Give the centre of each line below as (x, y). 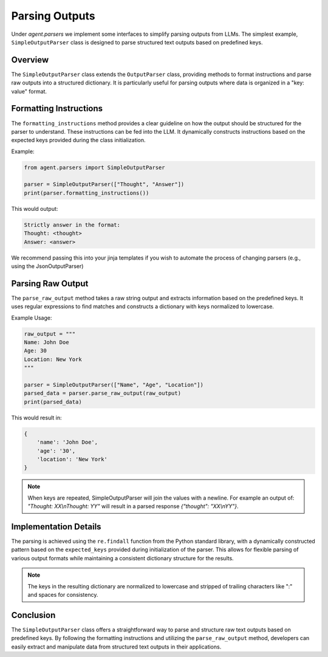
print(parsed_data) (53, 402)
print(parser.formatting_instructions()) (87, 193)
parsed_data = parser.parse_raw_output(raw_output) (103, 393)
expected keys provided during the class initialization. (78, 140)
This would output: (35, 208)
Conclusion (33, 615)
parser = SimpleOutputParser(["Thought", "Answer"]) (104, 184)
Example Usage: (32, 318)
